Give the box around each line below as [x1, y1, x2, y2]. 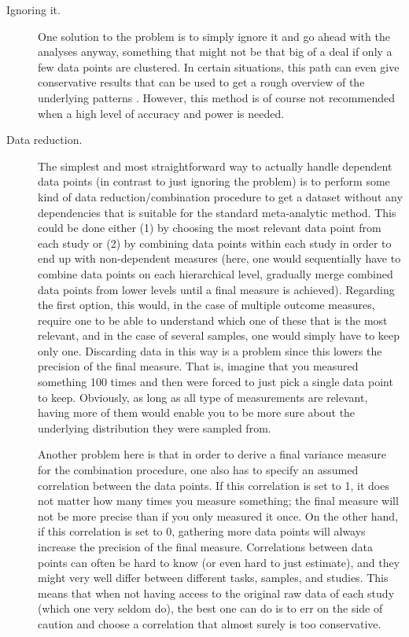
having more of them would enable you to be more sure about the [38, 404, 356, 421]
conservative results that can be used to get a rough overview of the [38, 74, 365, 90]
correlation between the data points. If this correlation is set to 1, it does [38, 477, 389, 493]
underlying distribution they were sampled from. [38, 419, 271, 436]
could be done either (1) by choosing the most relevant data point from [38, 219, 381, 236]
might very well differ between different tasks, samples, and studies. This [38, 569, 389, 586]
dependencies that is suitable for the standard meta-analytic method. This [38, 204, 396, 220]
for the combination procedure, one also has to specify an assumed [38, 462, 359, 478]
